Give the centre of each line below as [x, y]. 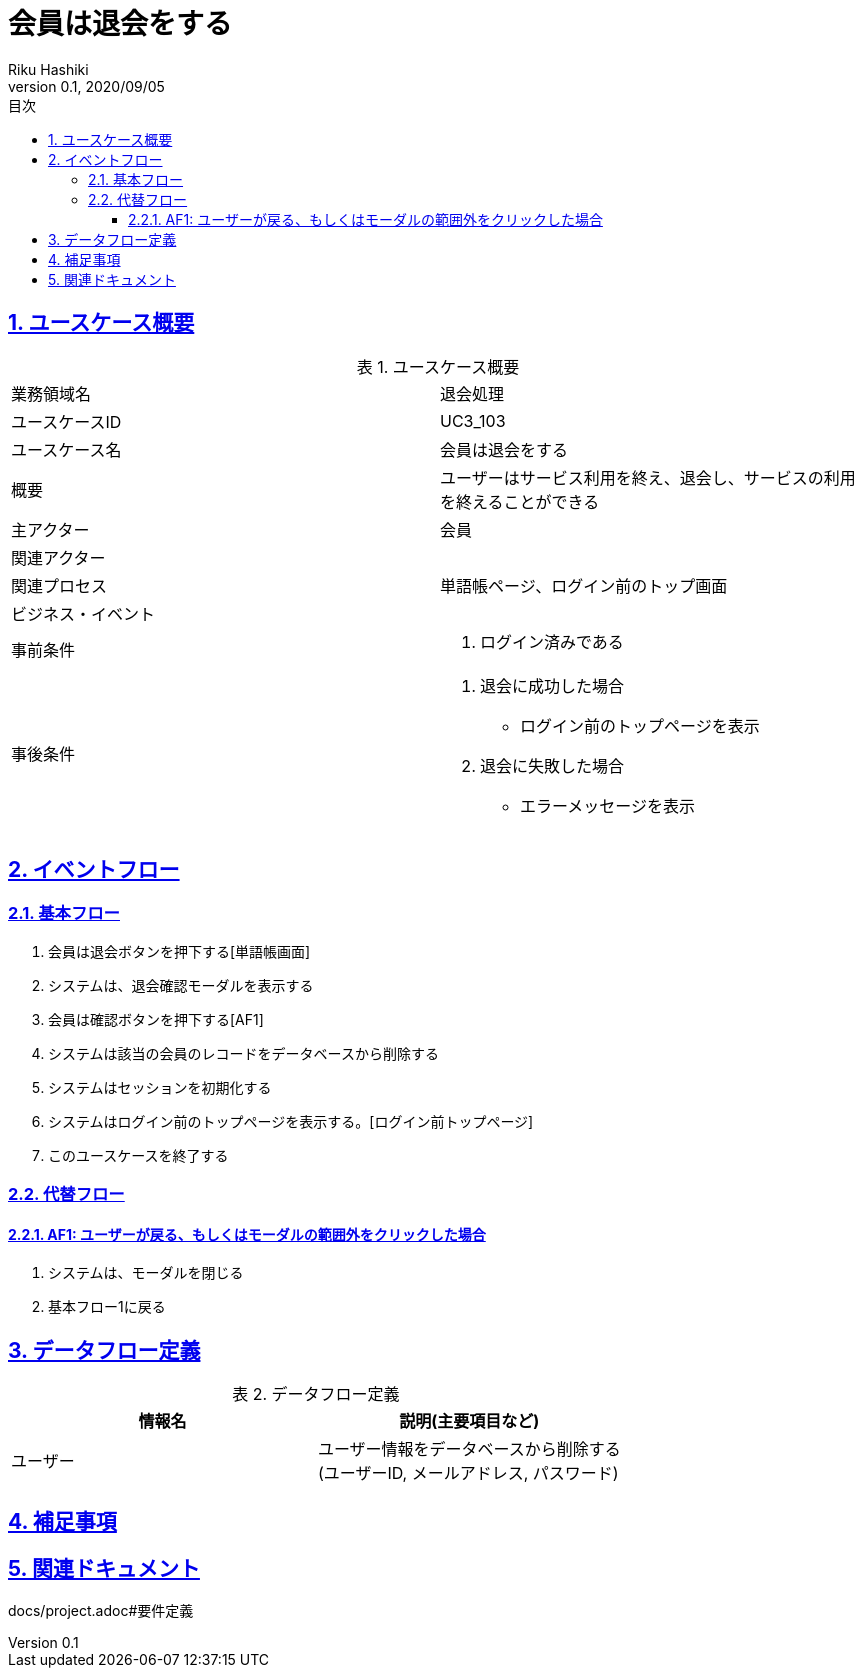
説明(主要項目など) [469, 1421]
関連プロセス [59, 585]
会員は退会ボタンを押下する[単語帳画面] [179, 951]
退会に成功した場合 [552, 685]
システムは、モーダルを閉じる [146, 1273]
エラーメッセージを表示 [608, 805]
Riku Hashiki [48, 69]
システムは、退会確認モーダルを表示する [181, 985]
